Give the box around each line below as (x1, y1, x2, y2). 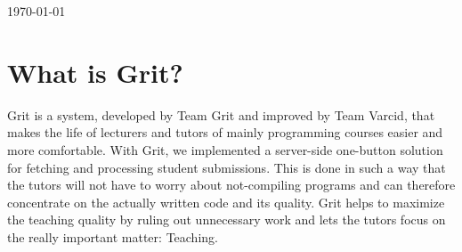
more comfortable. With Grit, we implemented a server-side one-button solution (7, 140, 443, 159)
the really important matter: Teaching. (7, 227, 218, 246)
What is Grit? (7, 53, 183, 90)
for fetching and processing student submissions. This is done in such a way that (7, 158, 446, 176)
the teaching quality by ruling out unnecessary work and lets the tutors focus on (7, 210, 446, 229)
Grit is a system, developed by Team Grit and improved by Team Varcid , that (7, 105, 435, 124)
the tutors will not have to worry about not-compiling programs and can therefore (7, 175, 456, 194)
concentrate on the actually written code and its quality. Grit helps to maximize (7, 192, 445, 211)
